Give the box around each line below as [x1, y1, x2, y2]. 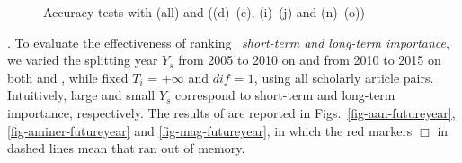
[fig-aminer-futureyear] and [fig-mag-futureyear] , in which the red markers [7, 121, 413, 140]
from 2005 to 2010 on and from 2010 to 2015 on [178, 50, 441, 69]
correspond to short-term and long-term [175, 86, 395, 104]
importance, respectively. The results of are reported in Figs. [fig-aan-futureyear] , [7, 103, 456, 122]
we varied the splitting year [7, 50, 158, 69]
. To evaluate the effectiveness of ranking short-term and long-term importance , [7, 32, 449, 51]
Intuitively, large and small [7, 86, 155, 104]
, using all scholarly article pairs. [253, 68, 434, 86]
